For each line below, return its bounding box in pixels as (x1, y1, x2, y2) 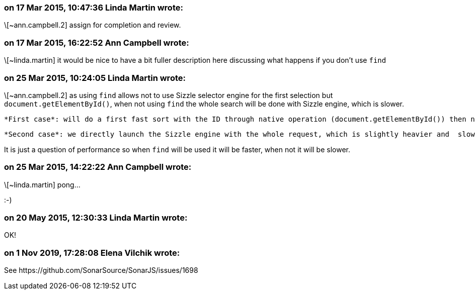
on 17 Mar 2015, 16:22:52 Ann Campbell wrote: (4, 37, 189, 48)
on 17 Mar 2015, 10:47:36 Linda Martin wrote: (4, 3, 183, 13)
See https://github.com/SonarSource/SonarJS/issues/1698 (4, 266, 198, 275)
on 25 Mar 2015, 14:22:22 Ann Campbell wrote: (4, 162, 192, 172)
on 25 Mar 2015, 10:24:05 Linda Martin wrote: (4, 72, 186, 83)
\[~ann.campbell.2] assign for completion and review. (4, 21, 181, 30)
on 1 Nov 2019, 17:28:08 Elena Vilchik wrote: (4, 247, 180, 258)
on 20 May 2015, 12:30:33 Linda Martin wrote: (4, 213, 188, 223)
